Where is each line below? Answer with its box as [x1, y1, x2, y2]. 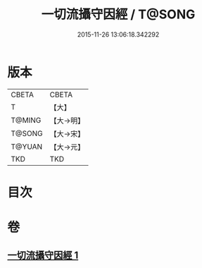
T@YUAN [11, 142, 43, 152]
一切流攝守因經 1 [7, 250, 79, 262]
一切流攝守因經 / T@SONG [41, 6, 196, 23]
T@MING [11, 115, 42, 125]
